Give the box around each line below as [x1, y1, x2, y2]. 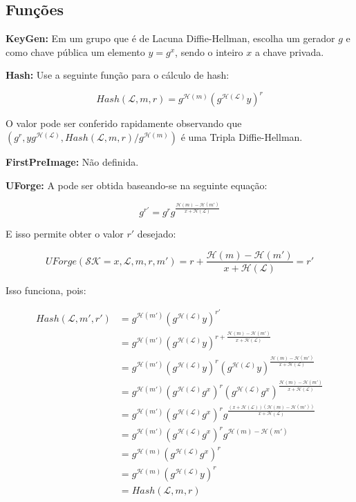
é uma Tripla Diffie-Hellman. [180, 130, 303, 144]
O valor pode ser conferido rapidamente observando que [6, 116, 242, 131]
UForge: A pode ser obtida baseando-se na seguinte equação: [6, 177, 268, 192]
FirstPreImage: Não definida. [6, 155, 139, 169]
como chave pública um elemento [6, 44, 145, 59]
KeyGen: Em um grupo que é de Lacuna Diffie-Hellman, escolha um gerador [6, 31, 335, 46]
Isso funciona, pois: [6, 282, 86, 297]
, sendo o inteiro [175, 44, 243, 59]
